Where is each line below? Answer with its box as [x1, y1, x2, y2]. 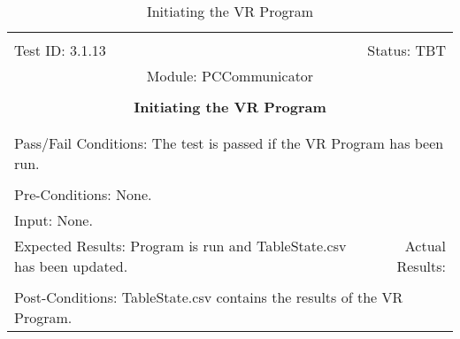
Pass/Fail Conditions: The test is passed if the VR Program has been [14, 133, 444, 153]
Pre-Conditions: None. [14, 184, 152, 204]
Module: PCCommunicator [146, 65, 314, 86]
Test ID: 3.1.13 [14, 40, 106, 60]
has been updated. [14, 256, 128, 276]
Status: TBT [367, 40, 446, 60]
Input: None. [14, 210, 93, 230]
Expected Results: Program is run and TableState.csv [14, 235, 347, 256]
